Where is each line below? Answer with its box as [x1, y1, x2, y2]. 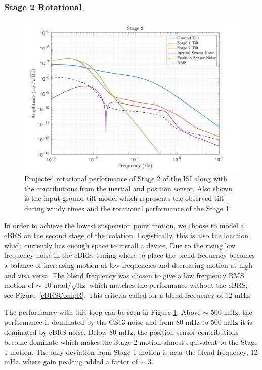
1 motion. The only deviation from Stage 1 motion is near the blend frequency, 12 [4, 346, 258, 357]
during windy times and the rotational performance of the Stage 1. [24, 203, 231, 214]
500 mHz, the [210, 307, 252, 317]
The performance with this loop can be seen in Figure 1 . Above [4, 307, 201, 317]
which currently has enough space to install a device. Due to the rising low [4, 240, 236, 250]
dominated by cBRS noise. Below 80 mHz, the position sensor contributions [4, 326, 239, 337]
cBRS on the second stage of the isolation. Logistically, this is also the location [4, 230, 248, 241]
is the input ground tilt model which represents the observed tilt [24, 193, 224, 204]
